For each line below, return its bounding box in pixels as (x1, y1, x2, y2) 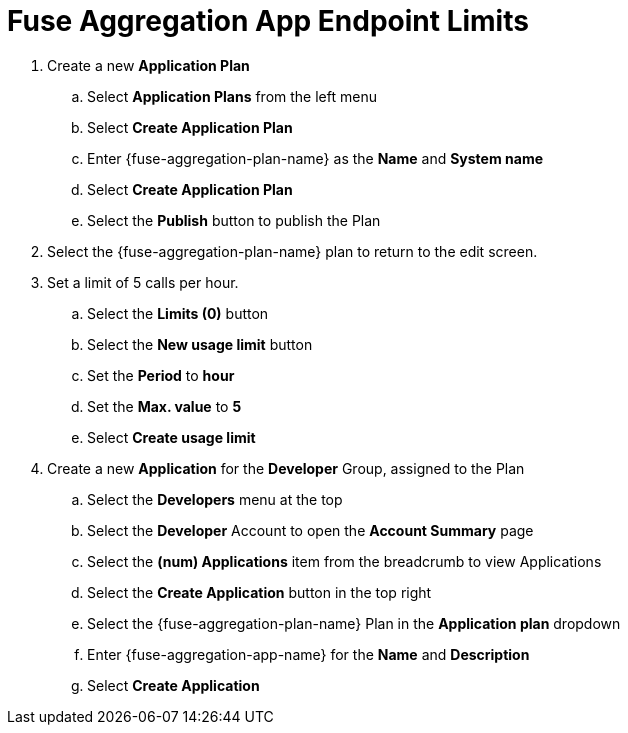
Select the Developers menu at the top (87, 490, 343, 508)
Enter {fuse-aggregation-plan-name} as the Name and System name (87, 149, 544, 167)
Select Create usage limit (87, 428, 256, 446)
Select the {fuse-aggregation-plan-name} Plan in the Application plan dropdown (87, 614, 621, 632)
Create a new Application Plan (47, 56, 250, 74)
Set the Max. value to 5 (87, 397, 242, 415)
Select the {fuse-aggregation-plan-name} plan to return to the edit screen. (47, 242, 538, 260)
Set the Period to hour (87, 366, 235, 384)
